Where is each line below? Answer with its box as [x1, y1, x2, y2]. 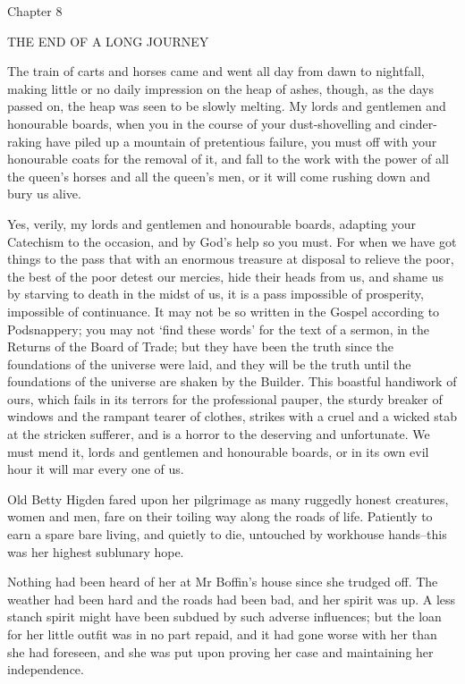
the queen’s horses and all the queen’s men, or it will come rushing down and [7, 166, 430, 185]
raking [7, 131, 42, 150]
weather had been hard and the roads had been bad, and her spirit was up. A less [7, 589, 456, 608]
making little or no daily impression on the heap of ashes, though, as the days [7, 79, 434, 97]
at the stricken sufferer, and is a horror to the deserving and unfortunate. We [7, 425, 430, 443]
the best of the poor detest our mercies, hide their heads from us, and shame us [7, 266, 444, 285]
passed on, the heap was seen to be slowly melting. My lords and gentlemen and [7, 97, 446, 115]
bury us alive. [7, 184, 81, 203]
